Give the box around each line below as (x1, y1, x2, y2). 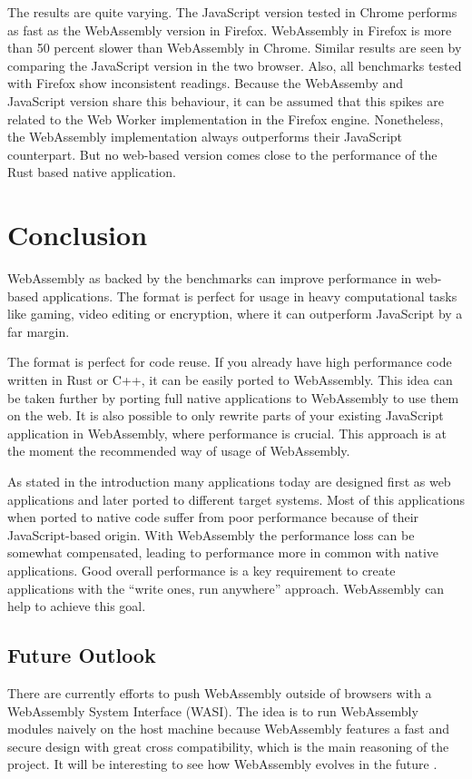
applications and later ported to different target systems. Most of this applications (7, 489, 465, 508)
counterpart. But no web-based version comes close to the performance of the (7, 144, 438, 163)
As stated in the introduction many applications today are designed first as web (7, 472, 451, 490)
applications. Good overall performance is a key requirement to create (7, 560, 396, 579)
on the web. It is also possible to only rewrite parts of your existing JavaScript (7, 406, 444, 425)
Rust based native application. (7, 163, 176, 182)
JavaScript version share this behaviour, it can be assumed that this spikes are (7, 91, 444, 110)
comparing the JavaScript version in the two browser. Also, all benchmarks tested (7, 55, 462, 74)
